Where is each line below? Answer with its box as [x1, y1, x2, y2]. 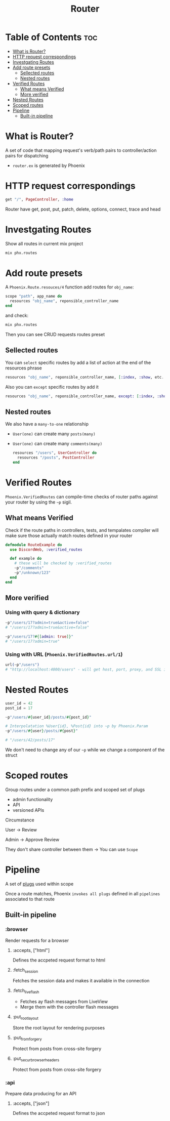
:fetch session [12, 967, 38, 974]
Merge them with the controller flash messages [20, 1004, 119, 1010]
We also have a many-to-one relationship [5, 421, 89, 427]
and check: [5, 312, 29, 319]
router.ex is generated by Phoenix [12, 162, 85, 169]
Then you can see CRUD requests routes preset [5, 331, 105, 337]
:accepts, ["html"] [12, 947, 50, 953]
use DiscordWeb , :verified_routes [10, 547, 82, 552]
